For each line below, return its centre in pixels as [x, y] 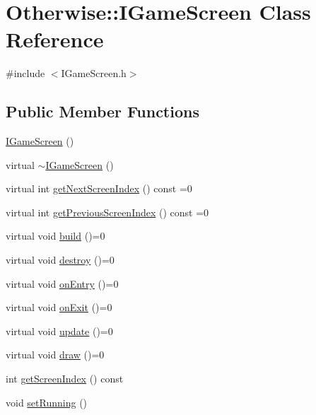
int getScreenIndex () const [65, 379]
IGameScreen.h [94, 73]
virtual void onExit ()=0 [59, 307]
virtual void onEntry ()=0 [62, 283]
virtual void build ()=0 [55, 236]
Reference [55, 39]
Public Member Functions [103, 111]
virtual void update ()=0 [59, 331]
